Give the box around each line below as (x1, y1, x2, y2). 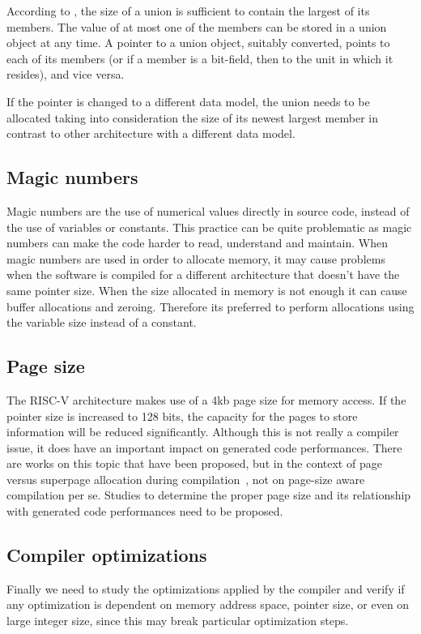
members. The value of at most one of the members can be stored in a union (6, 18, 387, 35)
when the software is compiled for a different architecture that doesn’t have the (6, 266, 400, 283)
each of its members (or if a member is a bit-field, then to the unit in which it (6, 49, 393, 66)
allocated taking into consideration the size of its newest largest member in (6, 109, 378, 126)
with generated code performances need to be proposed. (6, 503, 283, 520)
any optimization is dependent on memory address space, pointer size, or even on (6, 596, 410, 613)
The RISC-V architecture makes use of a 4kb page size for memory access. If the (6, 391, 406, 408)
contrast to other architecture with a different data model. (6, 125, 296, 142)
